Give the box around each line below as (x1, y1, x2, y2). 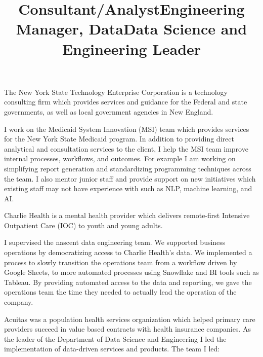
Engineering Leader (62, 38, 201, 59)
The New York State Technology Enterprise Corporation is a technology (4, 86, 228, 97)
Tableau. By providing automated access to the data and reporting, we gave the (4, 276, 252, 287)
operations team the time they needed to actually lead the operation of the (4, 287, 237, 297)
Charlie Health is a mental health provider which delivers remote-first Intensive (4, 210, 250, 221)
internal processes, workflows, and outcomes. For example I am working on (4, 153, 236, 164)
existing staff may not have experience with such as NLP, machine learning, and (4, 183, 252, 194)
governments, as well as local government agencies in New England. (4, 106, 213, 117)
